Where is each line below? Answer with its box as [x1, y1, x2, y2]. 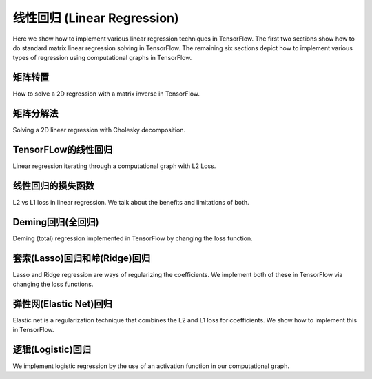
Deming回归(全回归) [12, 216, 99, 227]
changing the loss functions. [12, 280, 94, 289]
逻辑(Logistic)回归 [12, 344, 92, 356]
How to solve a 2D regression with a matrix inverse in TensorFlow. [12, 90, 200, 98]
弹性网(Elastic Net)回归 [12, 298, 113, 309]
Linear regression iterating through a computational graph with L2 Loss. [12, 162, 216, 170]
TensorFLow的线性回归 [12, 143, 113, 155]
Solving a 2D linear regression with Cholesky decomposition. [12, 126, 186, 134]
